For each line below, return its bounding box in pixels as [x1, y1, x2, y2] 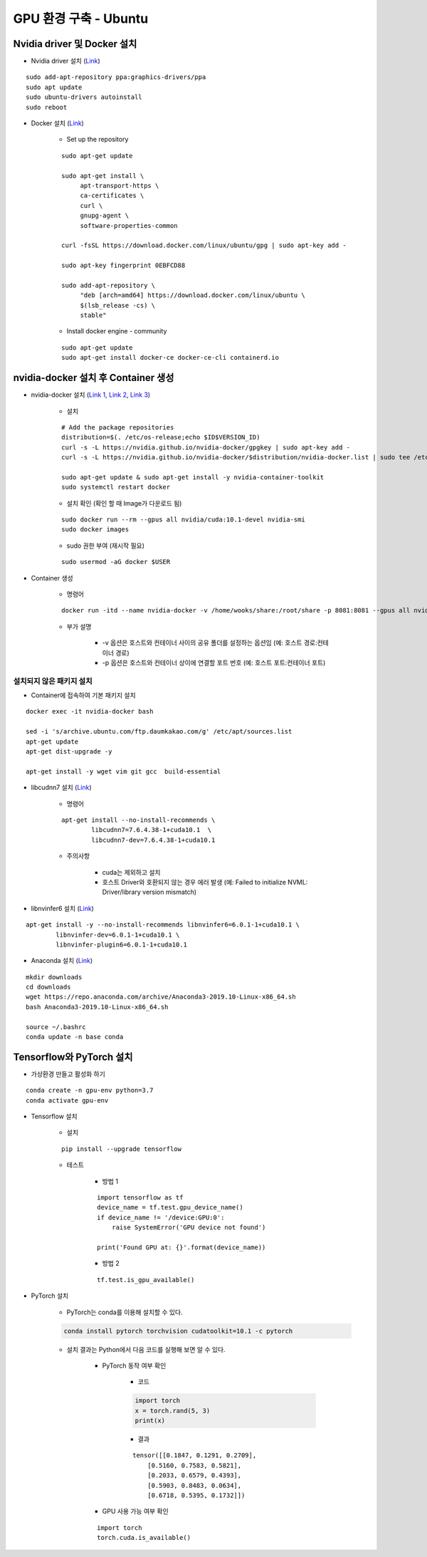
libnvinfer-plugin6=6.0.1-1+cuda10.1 [56, 940, 188, 949]
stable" [80, 311, 107, 320]
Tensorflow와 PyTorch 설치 [13, 1051, 133, 1063]
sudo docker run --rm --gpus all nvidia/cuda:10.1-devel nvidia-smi [61, 516, 305, 524]
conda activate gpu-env [26, 1096, 109, 1104]
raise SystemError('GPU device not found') [111, 1224, 266, 1231]
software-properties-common [80, 222, 178, 229]
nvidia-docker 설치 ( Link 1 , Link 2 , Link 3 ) [31, 390, 151, 399]
